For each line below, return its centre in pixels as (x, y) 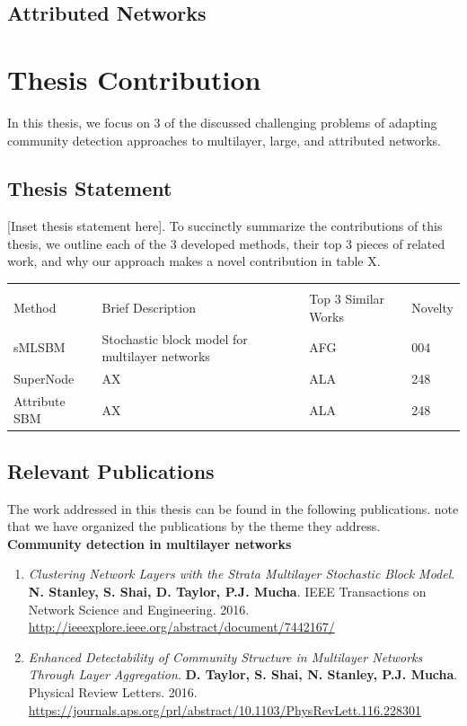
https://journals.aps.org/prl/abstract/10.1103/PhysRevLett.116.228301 (225, 709)
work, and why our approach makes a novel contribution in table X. (194, 261)
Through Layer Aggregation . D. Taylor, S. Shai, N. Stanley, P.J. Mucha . (243, 674)
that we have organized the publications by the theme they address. (194, 526)
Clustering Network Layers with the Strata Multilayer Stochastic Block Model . (242, 574)
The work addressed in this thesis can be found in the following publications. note (233, 508)
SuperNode (44, 378)
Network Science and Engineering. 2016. (139, 609)
